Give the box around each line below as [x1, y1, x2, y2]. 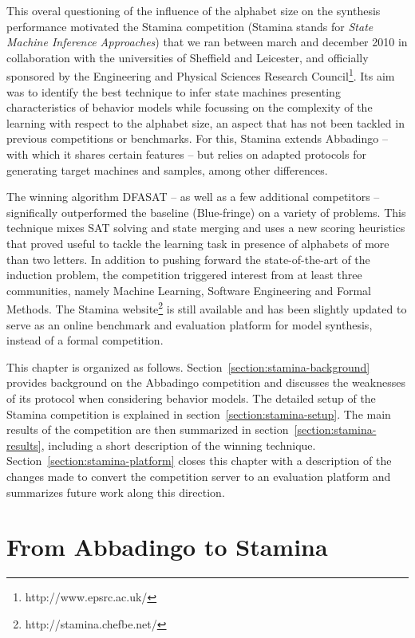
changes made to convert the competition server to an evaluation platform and [6, 467, 391, 484]
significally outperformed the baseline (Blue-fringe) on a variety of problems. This [6, 203, 406, 220]
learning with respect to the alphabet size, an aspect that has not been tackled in [6, 114, 405, 131]
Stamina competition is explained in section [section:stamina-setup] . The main [6, 405, 391, 422]
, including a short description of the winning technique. [41, 436, 316, 453]
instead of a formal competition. [6, 332, 164, 349]
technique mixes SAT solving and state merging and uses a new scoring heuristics [6, 219, 405, 236]
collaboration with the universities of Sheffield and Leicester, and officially [6, 49, 369, 65]
